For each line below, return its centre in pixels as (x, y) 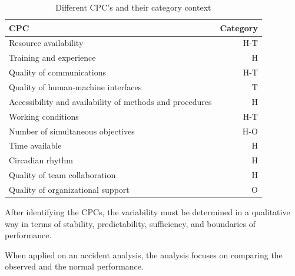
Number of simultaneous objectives (72, 131)
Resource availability (46, 43)
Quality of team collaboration (62, 175)
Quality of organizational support (69, 189)
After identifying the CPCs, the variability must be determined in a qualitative (147, 211)
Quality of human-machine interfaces (75, 86)
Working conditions (44, 116)
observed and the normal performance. (74, 266)
